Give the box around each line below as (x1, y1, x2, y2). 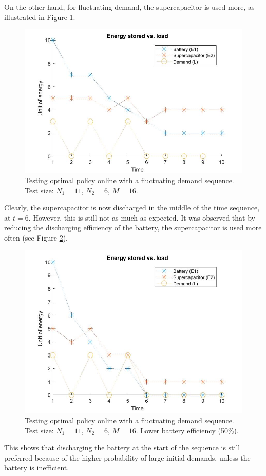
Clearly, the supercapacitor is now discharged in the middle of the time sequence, (4, 202, 260, 213)
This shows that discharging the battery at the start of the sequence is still (4, 442, 240, 453)
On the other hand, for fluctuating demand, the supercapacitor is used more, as (4, 2, 255, 12)
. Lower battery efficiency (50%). (136, 425, 239, 435)
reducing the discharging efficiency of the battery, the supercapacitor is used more (4, 222, 262, 233)
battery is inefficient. (4, 462, 69, 473)
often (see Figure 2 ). (4, 232, 68, 243)
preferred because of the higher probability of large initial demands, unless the (4, 452, 251, 463)
